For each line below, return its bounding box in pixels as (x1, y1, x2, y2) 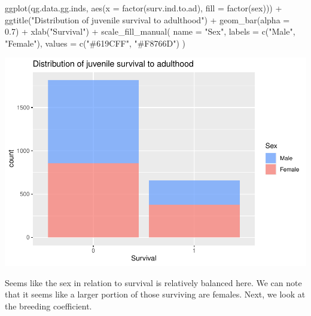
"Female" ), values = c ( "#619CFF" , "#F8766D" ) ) (5, 36, 186, 49)
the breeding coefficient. (5, 300, 92, 312)
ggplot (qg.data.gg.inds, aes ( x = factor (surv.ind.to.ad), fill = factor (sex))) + (5, 2, 282, 14)
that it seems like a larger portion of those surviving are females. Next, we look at (5, 288, 306, 300)
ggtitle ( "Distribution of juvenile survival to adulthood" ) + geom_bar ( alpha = (5, 13, 290, 26)
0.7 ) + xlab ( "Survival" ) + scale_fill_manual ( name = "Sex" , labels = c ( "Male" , (5, 25, 295, 38)
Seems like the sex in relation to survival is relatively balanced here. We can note (5, 276, 302, 289)
